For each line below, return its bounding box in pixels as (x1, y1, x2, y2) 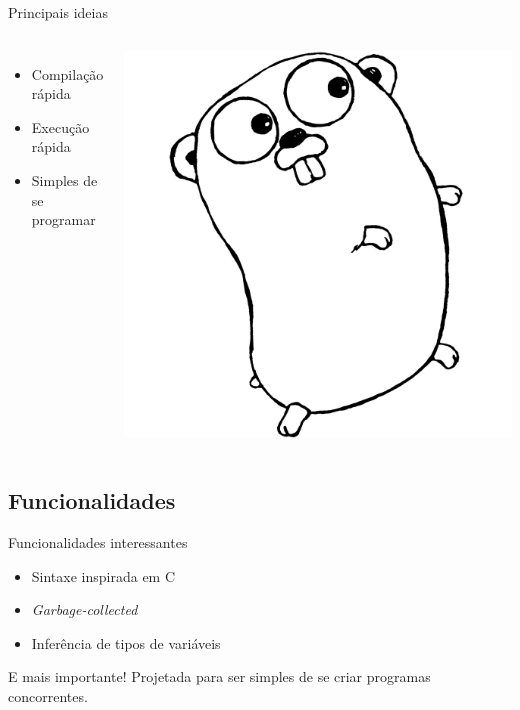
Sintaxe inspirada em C (31, 565, 176, 586)
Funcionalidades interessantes (8, 532, 188, 553)
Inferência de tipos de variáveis (31, 632, 221, 653)
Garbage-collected (31, 599, 138, 620)
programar (31, 209, 96, 230)
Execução (31, 116, 90, 137)
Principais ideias (8, 2, 108, 22)
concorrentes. (8, 686, 88, 706)
